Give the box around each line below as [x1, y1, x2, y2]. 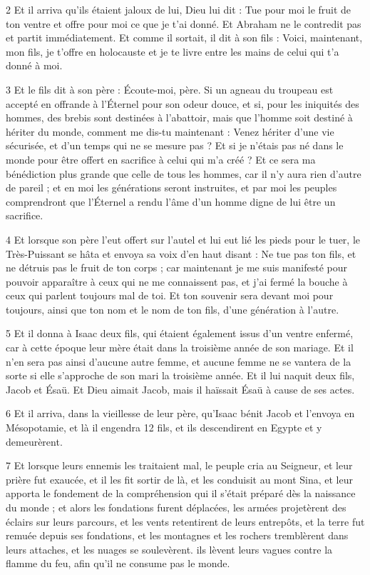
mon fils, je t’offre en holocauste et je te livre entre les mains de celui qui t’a [6, 44, 339, 59]
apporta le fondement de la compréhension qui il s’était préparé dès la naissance [6, 486, 356, 501]
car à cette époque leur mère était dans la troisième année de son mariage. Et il [6, 340, 354, 355]
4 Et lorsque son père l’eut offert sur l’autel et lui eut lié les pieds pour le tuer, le [6, 231, 361, 246]
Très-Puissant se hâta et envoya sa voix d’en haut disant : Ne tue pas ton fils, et [6, 246, 356, 261]
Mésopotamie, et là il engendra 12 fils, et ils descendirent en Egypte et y [6, 420, 322, 435]
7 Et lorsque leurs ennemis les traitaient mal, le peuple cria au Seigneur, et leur [6, 458, 353, 473]
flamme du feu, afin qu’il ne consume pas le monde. [6, 556, 230, 571]
